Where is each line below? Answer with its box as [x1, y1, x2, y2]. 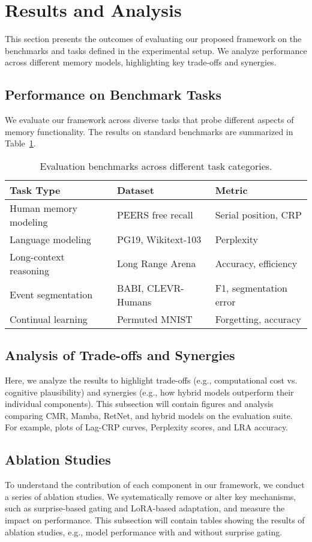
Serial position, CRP [215, 208, 302, 222]
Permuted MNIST [116, 312, 193, 326]
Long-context [10, 249, 65, 263]
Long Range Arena [116, 256, 196, 271]
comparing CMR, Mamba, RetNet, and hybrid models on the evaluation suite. [5, 409, 293, 421]
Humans [116, 294, 152, 309]
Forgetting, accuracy [215, 312, 301, 326]
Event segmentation [10, 288, 93, 302]
